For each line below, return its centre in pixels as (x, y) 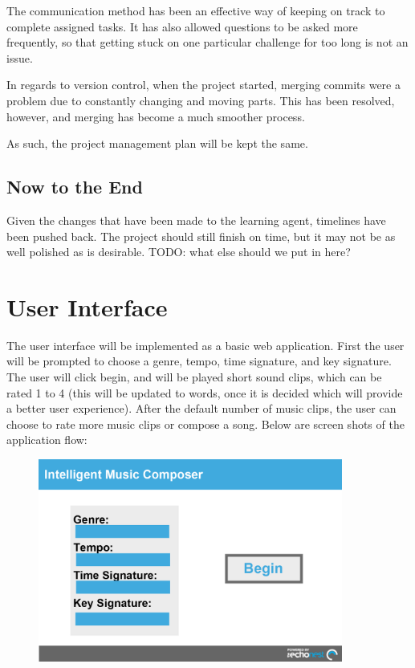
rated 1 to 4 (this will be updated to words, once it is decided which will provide (205, 392)
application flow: (47, 440)
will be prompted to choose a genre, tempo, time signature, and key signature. (199, 361)
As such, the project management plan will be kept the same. (157, 143)
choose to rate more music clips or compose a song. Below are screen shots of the (205, 424)
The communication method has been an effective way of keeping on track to (196, 10)
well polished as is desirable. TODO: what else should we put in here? (179, 252)
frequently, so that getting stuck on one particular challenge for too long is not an (207, 42)
